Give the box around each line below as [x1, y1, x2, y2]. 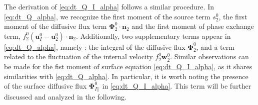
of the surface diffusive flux [4, 81, 87, 91]
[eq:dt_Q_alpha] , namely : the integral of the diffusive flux [4, 41, 185, 52]
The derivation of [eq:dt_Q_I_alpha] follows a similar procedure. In [4, 1, 214, 11]
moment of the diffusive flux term [4, 21, 107, 31]
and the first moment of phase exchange [131, 21, 254, 31]
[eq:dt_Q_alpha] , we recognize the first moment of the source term [4, 11, 210, 21]
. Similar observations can [170, 51, 249, 62]
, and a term [196, 41, 234, 52]
